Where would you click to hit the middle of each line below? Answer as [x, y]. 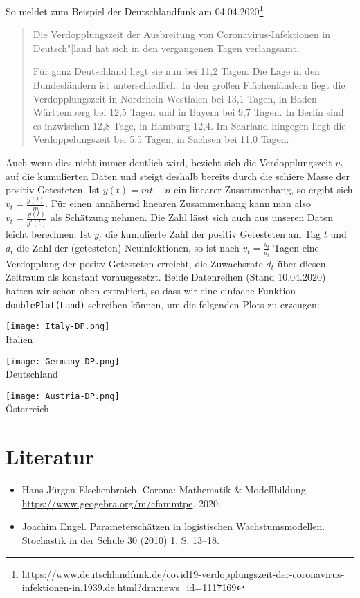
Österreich [27, 408]
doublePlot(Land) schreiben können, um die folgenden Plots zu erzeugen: [163, 304]
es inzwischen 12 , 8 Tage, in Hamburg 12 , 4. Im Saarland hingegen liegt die [189, 125]
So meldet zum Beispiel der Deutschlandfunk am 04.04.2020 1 [135, 10]
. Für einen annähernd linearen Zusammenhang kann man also [178, 203]
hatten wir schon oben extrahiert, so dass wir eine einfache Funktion [151, 291]
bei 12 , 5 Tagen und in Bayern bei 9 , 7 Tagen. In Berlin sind [218, 112]
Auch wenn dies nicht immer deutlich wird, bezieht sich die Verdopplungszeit [169, 162]
